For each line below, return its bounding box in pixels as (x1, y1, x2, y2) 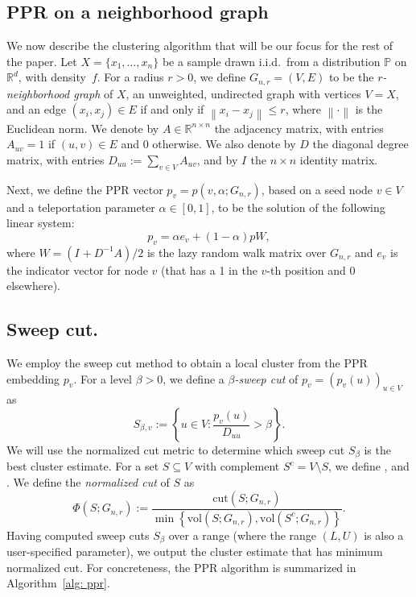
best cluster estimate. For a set (6, 458, 159, 475)
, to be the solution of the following (211, 198, 385, 215)
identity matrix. (299, 151, 378, 168)
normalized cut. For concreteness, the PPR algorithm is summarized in (6, 558, 356, 575)
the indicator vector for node (6, 261, 148, 278)
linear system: (6, 214, 75, 231)
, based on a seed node (261, 180, 373, 197)
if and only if (140, 101, 204, 118)
